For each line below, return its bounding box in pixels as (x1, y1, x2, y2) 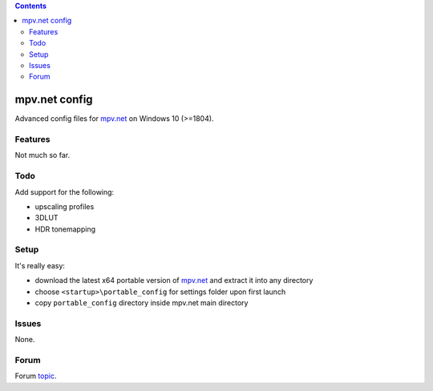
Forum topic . (14, 371, 57, 381)
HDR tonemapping (34, 224, 96, 234)
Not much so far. (14, 151, 71, 160)
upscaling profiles (34, 201, 95, 212)
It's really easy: (14, 260, 66, 270)
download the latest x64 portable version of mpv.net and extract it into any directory (34, 276, 314, 285)
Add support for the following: (14, 187, 115, 196)
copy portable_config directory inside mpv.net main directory (34, 298, 249, 308)
